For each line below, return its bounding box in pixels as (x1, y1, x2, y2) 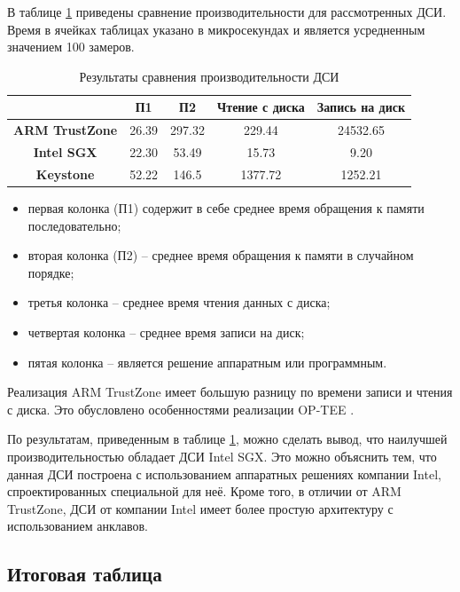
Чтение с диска (216, 98, 305, 116)
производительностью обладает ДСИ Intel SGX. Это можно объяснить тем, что (7, 446, 437, 465)
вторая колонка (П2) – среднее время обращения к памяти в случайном (27, 246, 414, 264)
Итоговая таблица (7, 560, 162, 588)
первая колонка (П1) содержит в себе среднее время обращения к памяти (27, 199, 425, 217)
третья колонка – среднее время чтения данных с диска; (27, 293, 331, 312)
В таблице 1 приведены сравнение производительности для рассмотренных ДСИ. (7, 3, 447, 20)
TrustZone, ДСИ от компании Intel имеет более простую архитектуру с (7, 499, 394, 517)
